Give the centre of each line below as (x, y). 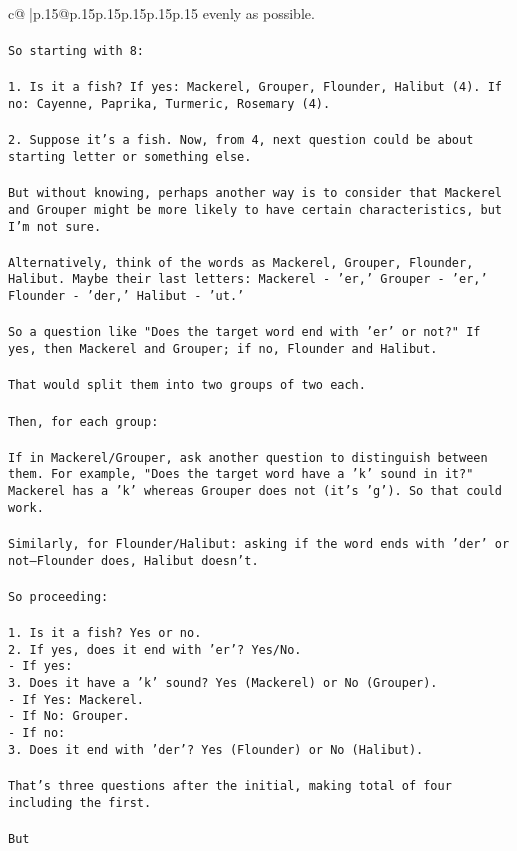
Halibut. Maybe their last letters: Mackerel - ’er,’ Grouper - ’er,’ (248, 279)
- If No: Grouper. (69, 716)
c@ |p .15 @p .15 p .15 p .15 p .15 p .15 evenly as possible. (161, 13)
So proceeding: (58, 596)
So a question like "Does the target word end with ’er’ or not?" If (244, 332)
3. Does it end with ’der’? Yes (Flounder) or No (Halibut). (216, 749)
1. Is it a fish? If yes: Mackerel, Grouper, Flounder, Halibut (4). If (255, 87)
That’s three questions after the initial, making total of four (230, 786)
